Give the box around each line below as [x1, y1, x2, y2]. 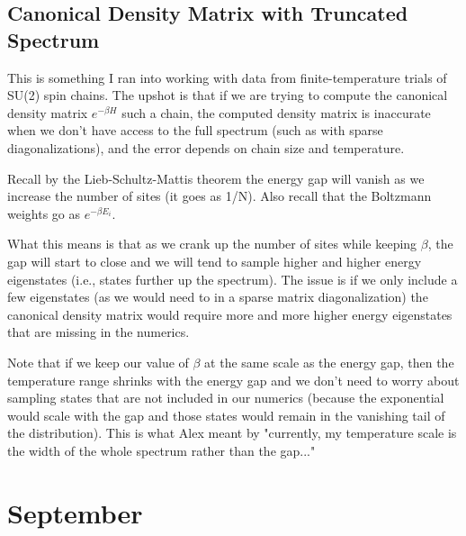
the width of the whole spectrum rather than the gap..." [7, 441, 316, 459]
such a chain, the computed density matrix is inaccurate [121, 103, 431, 122]
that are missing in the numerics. [7, 323, 190, 341]
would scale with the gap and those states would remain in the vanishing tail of [7, 405, 445, 424]
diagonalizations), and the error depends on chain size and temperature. [7, 138, 405, 157]
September [7, 494, 143, 531]
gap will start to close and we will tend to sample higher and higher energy [7, 251, 422, 270]
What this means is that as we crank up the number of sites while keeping [7, 234, 417, 253]
